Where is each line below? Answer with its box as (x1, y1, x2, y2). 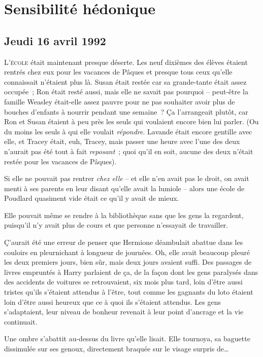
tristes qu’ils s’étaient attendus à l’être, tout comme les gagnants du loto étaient (4, 287, 253, 297)
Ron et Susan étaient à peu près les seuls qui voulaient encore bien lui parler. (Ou (4, 116, 259, 127)
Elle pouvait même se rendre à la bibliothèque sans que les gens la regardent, (4, 209, 244, 220)
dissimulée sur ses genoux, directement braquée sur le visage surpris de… (4, 343, 229, 354)
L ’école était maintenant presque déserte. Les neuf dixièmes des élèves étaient (4, 56, 248, 67)
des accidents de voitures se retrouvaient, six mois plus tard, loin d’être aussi (4, 276, 243, 287)
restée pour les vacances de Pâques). (4, 156, 117, 166)
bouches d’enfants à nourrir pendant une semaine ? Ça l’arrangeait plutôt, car (4, 106, 248, 117)
